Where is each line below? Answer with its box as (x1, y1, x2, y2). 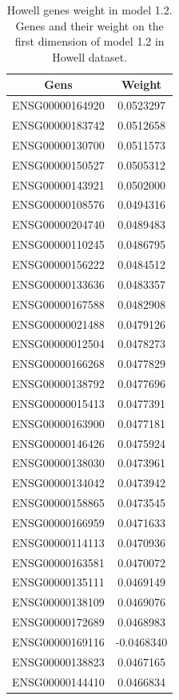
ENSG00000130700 (12, 136, 105, 153)
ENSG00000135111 (12, 574, 105, 590)
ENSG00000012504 (12, 335, 105, 352)
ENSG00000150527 (12, 156, 105, 173)
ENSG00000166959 (12, 514, 105, 530)
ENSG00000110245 (12, 236, 105, 253)
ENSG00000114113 (12, 534, 105, 550)
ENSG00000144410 (12, 673, 105, 690)
